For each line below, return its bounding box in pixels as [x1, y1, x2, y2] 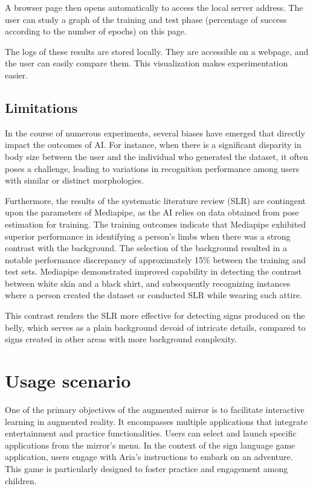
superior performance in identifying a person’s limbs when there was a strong [5, 229, 291, 242]
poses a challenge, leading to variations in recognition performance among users [5, 162, 300, 174]
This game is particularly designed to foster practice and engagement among [5, 462, 288, 475]
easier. [5, 68, 28, 81]
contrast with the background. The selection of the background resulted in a [5, 241, 288, 254]
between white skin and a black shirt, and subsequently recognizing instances [5, 276, 291, 289]
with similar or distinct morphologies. [5, 174, 144, 187]
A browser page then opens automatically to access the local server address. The [5, 1, 303, 13]
